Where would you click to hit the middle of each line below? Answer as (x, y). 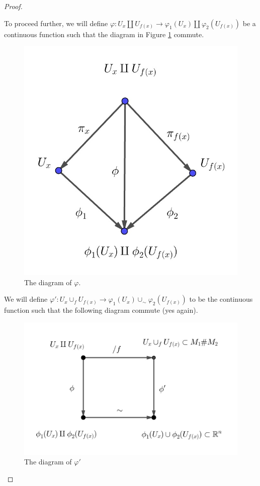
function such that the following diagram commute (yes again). (101, 310)
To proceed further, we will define (56, 23)
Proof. (13, 6)
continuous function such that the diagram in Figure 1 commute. (104, 34)
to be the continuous (221, 299)
